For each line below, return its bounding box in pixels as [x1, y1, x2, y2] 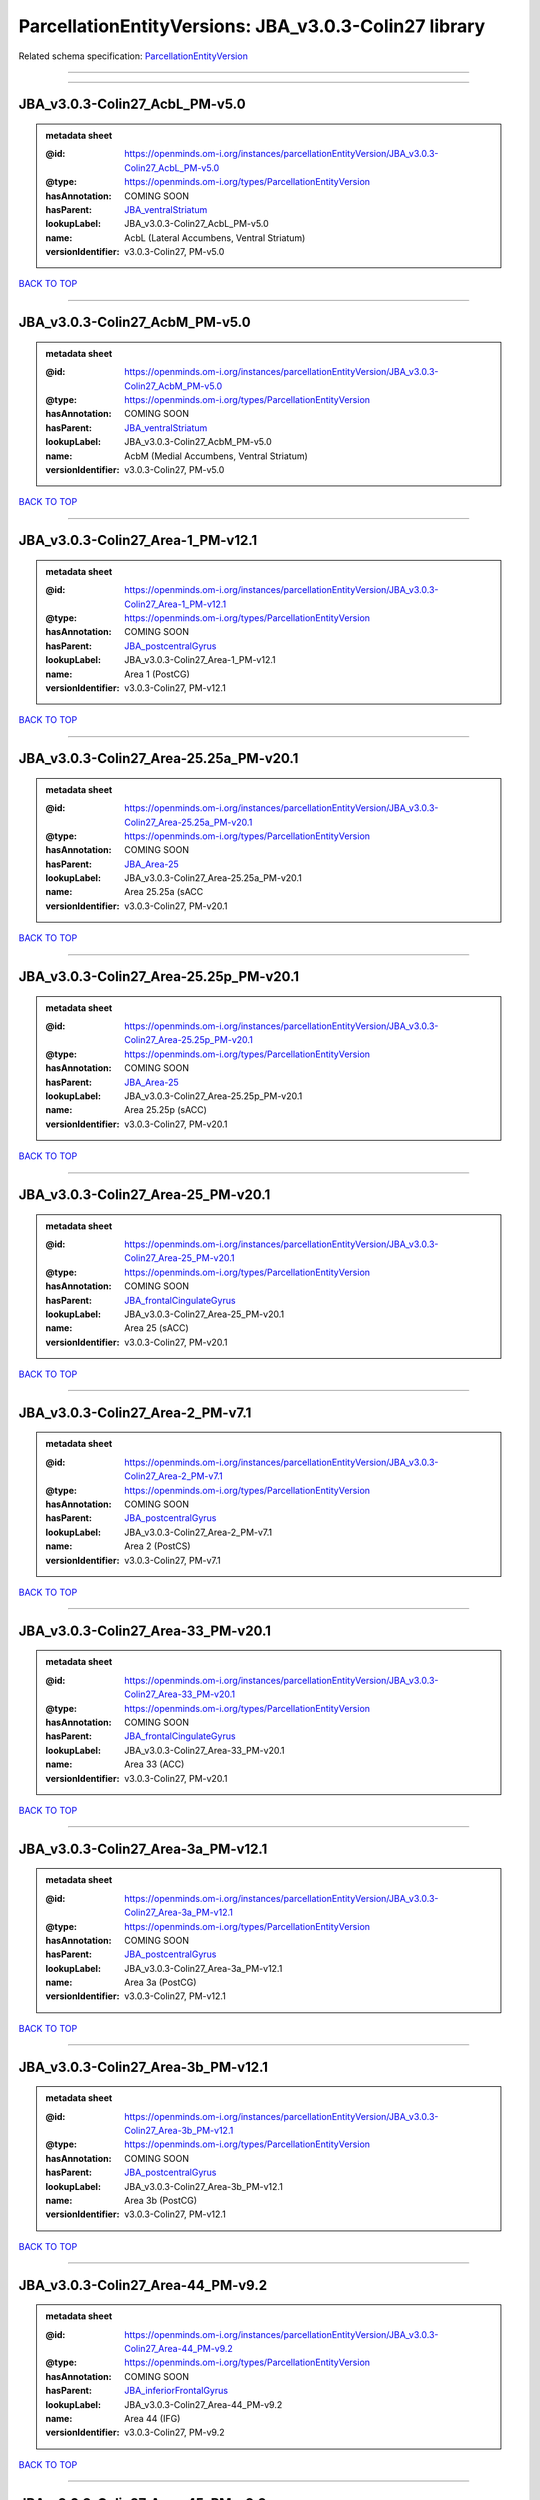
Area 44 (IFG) [124, 2412, 181, 2424]
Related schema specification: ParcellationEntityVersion [18, 50, 249, 62]
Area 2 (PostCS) [124, 1540, 191, 1552]
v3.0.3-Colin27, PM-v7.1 [124, 1554, 222, 1566]
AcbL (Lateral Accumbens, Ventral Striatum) [124, 231, 306, 244]
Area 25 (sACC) [124, 1322, 189, 1334]
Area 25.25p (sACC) [124, 1104, 207, 1116]
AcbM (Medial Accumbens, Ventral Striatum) [124, 450, 309, 462]
